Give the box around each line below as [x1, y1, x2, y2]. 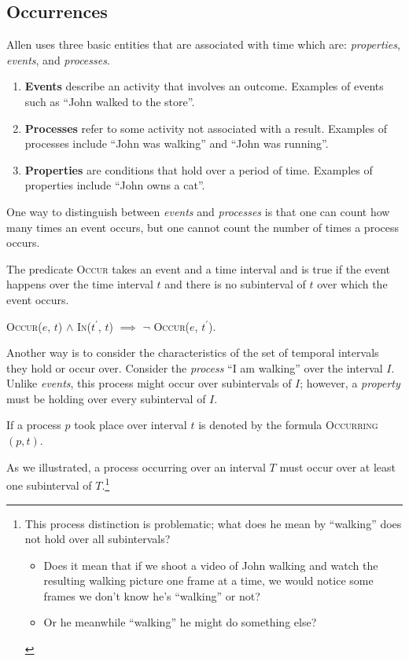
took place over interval [74, 417, 187, 433]
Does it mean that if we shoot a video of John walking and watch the [43, 556, 378, 573]
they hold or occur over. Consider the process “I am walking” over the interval [6, 359, 383, 376]
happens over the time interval [6, 276, 153, 292]
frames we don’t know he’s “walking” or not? [43, 587, 260, 604]
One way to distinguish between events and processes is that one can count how [6, 203, 390, 219]
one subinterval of [6, 476, 92, 493]
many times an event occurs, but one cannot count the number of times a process [6, 218, 399, 235]
